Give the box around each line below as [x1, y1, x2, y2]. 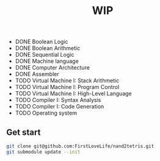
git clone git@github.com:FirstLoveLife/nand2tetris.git [6, 143, 155, 149]
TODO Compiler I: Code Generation [15, 103, 104, 110]
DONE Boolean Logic [15, 38, 68, 46]
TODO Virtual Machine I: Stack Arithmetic [15, 77, 120, 84]
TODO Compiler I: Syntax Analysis [15, 96, 101, 104]
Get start [6, 127, 41, 137]
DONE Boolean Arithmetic [15, 45, 81, 52]
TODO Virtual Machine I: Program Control [15, 84, 120, 91]
